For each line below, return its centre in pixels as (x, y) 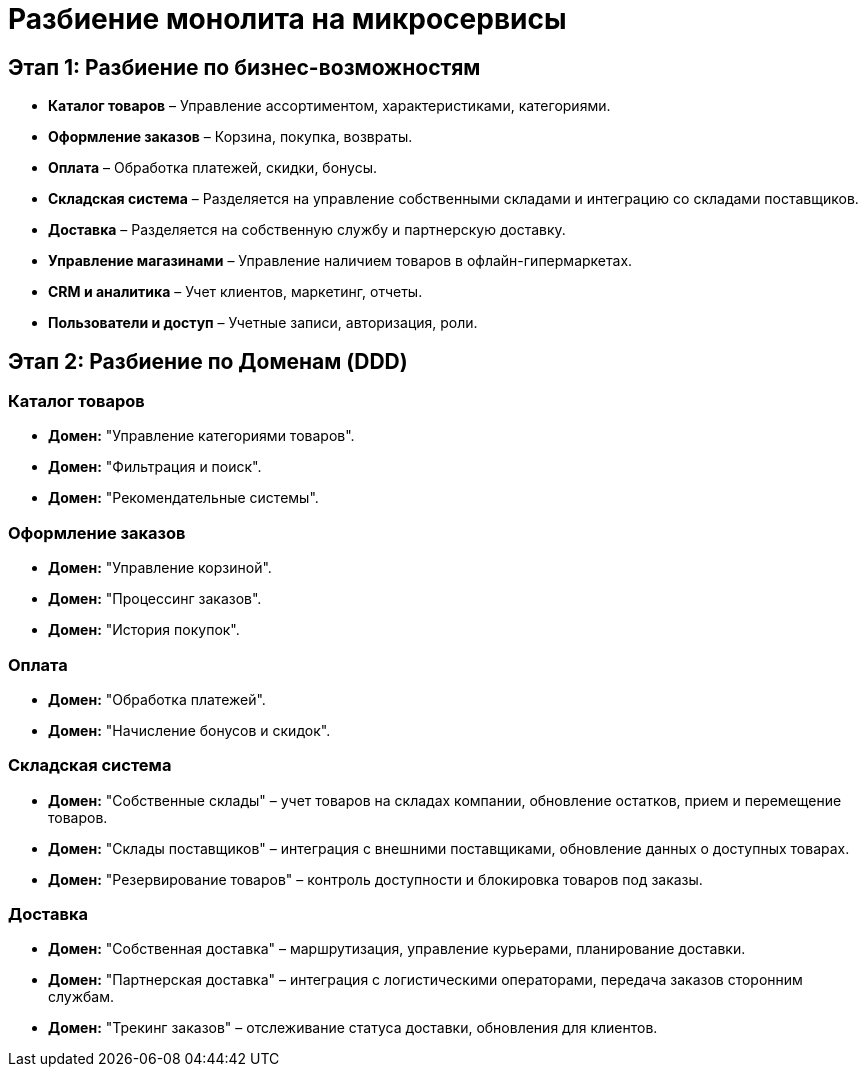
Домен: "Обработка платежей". (157, 699)
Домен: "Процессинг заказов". (155, 599)
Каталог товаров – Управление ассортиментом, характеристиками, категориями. (329, 106)
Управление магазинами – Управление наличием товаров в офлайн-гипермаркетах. (340, 261)
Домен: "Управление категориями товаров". (201, 436)
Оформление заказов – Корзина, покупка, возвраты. (230, 137)
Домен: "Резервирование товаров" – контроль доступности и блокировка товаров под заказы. (375, 879)
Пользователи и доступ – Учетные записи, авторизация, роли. (263, 323)
